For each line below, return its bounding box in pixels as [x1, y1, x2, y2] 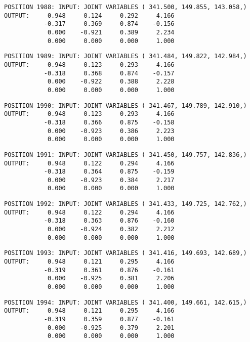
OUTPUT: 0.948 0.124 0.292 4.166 [4, 12, 175, 19]
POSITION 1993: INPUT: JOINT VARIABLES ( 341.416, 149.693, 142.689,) [4, 249, 247, 257]
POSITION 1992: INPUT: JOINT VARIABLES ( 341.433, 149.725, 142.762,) [4, 200, 247, 208]
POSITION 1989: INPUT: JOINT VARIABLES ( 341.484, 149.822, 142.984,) [4, 53, 247, 60]
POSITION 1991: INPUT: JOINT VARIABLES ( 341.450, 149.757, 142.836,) [4, 151, 247, 158]
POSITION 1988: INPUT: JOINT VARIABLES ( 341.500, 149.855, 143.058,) [4, 4, 247, 11]
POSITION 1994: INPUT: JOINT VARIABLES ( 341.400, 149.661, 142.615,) [4, 298, 247, 306]
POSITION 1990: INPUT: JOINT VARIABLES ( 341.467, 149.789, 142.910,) [4, 102, 247, 109]
